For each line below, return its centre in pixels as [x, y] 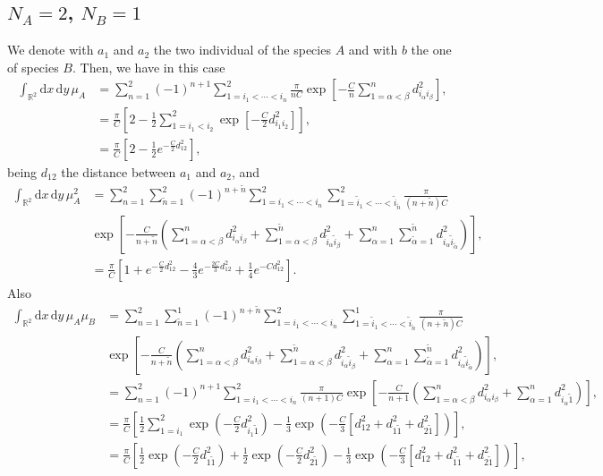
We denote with [51, 50]
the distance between [119, 171]
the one [431, 50]
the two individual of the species [242, 50]
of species [33, 67]
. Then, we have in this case [149, 67]
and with [373, 50]
